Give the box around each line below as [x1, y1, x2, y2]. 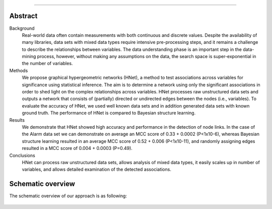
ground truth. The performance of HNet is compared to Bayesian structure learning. [22, 110, 196, 116]
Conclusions [9, 152, 35, 159]
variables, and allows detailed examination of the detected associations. [22, 167, 171, 173]
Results [9, 117, 25, 123]
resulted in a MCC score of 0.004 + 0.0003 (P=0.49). [22, 145, 133, 151]
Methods [9, 67, 28, 73]
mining [22, 54, 36, 60]
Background [9, 25, 35, 31]
